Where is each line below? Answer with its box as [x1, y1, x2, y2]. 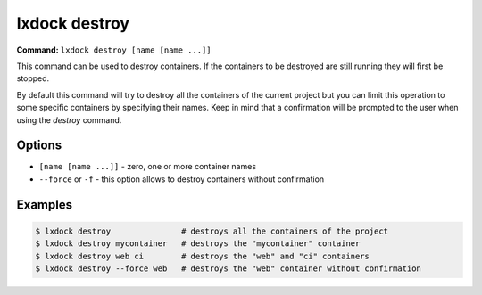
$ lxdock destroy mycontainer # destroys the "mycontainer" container [35, 239, 361, 249]
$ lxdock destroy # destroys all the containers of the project [35, 225, 388, 236]
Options [16, 138, 62, 153]
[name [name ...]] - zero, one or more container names [38, 161, 257, 172]
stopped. [16, 73, 50, 84]
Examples [16, 197, 73, 212]
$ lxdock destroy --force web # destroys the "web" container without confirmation [35, 263, 421, 274]
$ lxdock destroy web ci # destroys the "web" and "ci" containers [35, 250, 370, 261]
